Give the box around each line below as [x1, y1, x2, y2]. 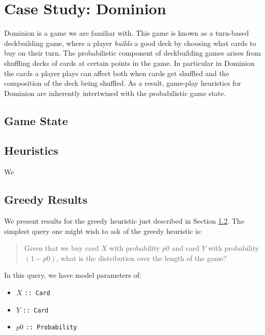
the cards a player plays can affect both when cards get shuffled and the [4, 67, 229, 78]
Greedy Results [4, 192, 88, 207]
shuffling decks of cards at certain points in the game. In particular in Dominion [4, 57, 255, 68]
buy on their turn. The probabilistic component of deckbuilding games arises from [4, 47, 261, 58]
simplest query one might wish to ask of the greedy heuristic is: [4, 225, 202, 236]
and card [172, 243, 200, 253]
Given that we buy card [24, 243, 99, 253]
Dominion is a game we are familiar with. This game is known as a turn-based [4, 28, 249, 38]
